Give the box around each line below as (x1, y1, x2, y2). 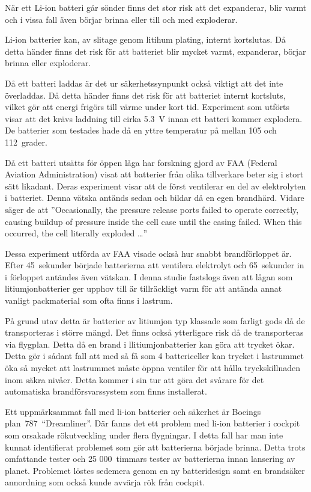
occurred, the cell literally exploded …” (5, 227, 148, 239)
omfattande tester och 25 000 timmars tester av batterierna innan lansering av (5, 452, 295, 465)
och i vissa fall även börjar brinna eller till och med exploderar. (5, 13, 238, 25)
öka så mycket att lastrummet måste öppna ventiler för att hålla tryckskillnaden (5, 361, 301, 374)
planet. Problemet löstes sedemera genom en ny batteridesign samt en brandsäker (5, 464, 305, 476)
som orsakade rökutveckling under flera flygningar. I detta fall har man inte (5, 429, 283, 441)
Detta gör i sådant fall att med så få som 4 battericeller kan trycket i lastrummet (5, 349, 304, 362)
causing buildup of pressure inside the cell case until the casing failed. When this (5, 215, 302, 227)
